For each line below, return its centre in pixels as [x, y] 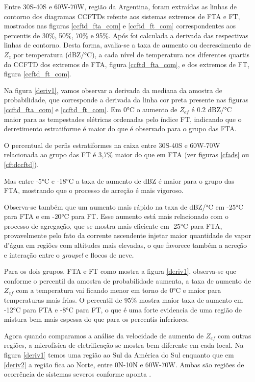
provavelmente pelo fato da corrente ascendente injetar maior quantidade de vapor [127, 235]
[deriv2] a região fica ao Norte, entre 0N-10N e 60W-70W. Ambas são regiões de [124, 364]
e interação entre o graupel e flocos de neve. [69, 254]
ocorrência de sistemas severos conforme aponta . [77, 374]
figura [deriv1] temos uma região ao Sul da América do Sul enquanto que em [119, 355]
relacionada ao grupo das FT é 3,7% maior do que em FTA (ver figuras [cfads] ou [127, 155]
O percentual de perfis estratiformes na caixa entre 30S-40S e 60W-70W [112, 145]
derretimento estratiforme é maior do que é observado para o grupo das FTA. [120, 129]
